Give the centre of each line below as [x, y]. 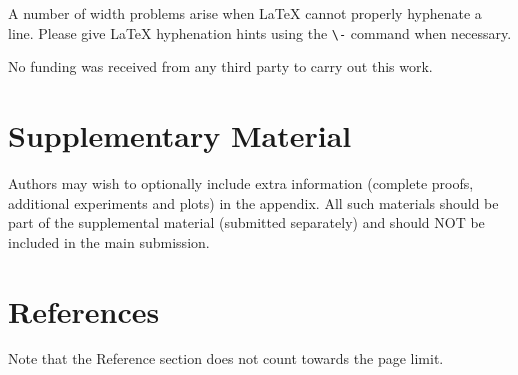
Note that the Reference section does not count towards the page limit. [226, 358]
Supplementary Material [180, 135]
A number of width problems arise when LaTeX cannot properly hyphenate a [245, 13]
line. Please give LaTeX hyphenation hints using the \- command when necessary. [260, 32]
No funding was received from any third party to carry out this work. [220, 66]
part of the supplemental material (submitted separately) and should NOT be [246, 222]
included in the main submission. [109, 241]
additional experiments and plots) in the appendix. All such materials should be [253, 202]
